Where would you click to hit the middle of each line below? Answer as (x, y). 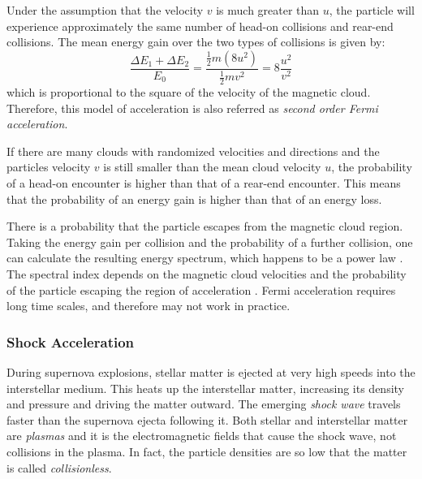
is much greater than (268, 10)
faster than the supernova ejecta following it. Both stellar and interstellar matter (207, 419)
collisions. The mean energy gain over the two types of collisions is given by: (196, 42)
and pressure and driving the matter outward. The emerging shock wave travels (204, 404)
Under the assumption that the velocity (105, 10)
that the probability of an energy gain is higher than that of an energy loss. (194, 199)
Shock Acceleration (71, 341)
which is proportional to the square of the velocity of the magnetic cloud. (189, 92)
